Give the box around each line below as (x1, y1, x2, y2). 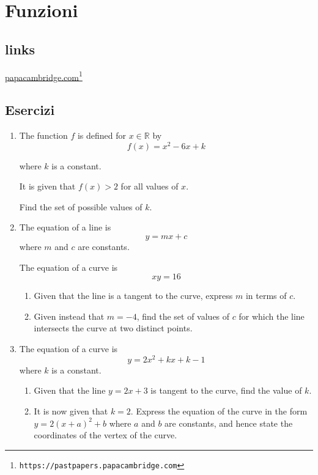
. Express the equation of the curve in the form (130, 404, 308, 417)
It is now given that (34, 404, 108, 417)
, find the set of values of (136, 309, 230, 322)
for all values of (120, 180, 179, 193)
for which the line (239, 309, 305, 322)
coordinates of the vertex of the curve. (34, 429, 177, 441)
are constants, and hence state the (165, 416, 293, 429)
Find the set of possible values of (19, 200, 142, 213)
